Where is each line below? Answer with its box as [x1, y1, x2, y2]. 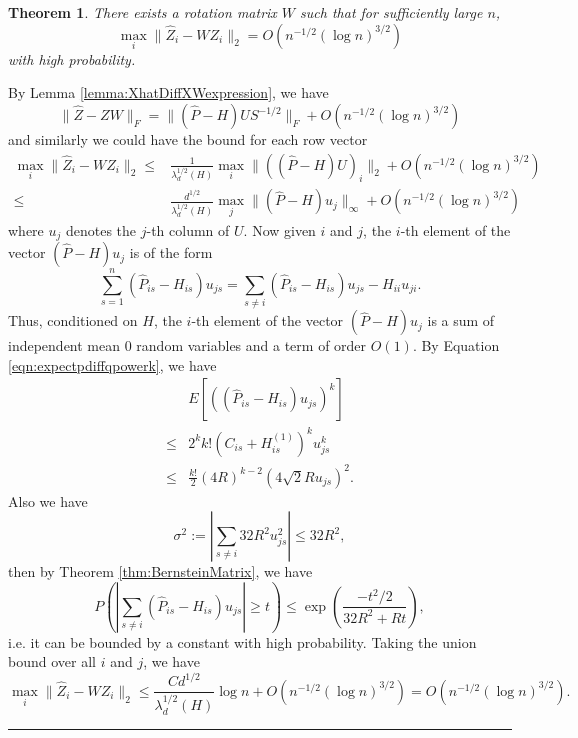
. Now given [243, 219, 316, 240]
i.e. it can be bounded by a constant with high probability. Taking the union [8, 631, 477, 652]
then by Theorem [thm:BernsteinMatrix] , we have [8, 561, 313, 582]
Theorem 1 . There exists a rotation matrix [8, 2, 277, 22]
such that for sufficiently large [300, 2, 483, 22]
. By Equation [412, 335, 500, 356]
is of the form [129, 242, 213, 263]
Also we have [8, 490, 88, 511]
